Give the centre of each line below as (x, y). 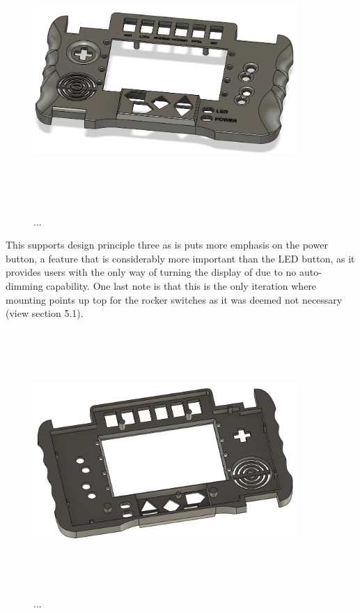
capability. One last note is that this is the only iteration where (181, 285)
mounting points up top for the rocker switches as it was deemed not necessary (174, 299)
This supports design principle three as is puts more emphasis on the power (167, 245)
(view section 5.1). (45, 313)
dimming (24, 285)
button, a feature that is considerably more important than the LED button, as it (180, 258)
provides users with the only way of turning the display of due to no (151, 272)
